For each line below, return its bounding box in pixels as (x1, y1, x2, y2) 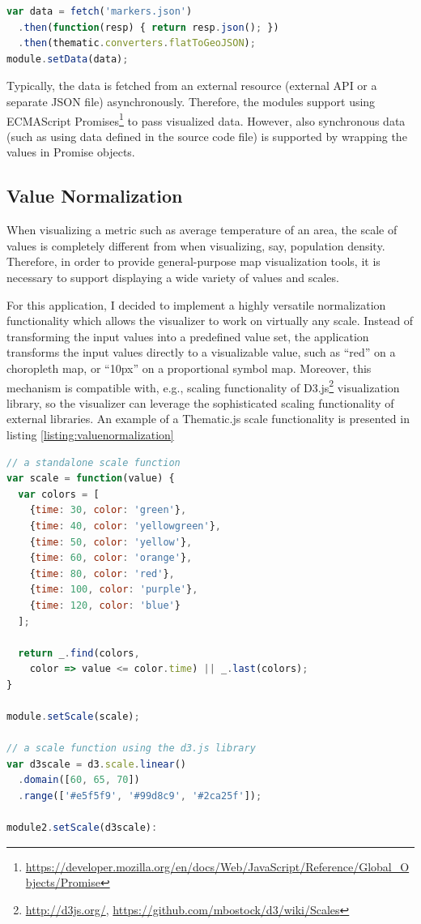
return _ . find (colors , (18, 647, 140, 659)
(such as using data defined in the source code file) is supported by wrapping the (6, 127, 407, 144)
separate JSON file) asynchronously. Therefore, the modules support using (6, 92, 376, 109)
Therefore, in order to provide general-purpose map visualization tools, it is (6, 253, 381, 270)
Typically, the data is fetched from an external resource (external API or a (6, 77, 377, 94)
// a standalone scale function (6, 456, 181, 468)
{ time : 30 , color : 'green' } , (29, 504, 187, 516)
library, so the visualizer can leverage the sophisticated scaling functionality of (6, 394, 394, 411)
